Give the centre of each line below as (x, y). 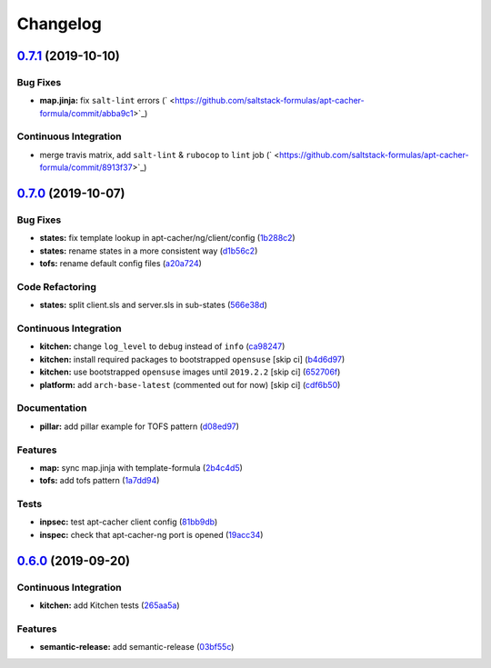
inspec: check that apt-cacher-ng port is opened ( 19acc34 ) (151, 534)
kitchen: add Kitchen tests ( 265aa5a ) (110, 605)
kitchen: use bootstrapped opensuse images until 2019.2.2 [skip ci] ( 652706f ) (190, 372)
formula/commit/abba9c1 (86, 113)
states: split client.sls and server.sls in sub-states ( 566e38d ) (154, 305)
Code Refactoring (57, 286)
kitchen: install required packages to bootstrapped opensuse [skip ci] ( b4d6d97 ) (192, 359)
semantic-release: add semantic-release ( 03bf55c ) (137, 647)
